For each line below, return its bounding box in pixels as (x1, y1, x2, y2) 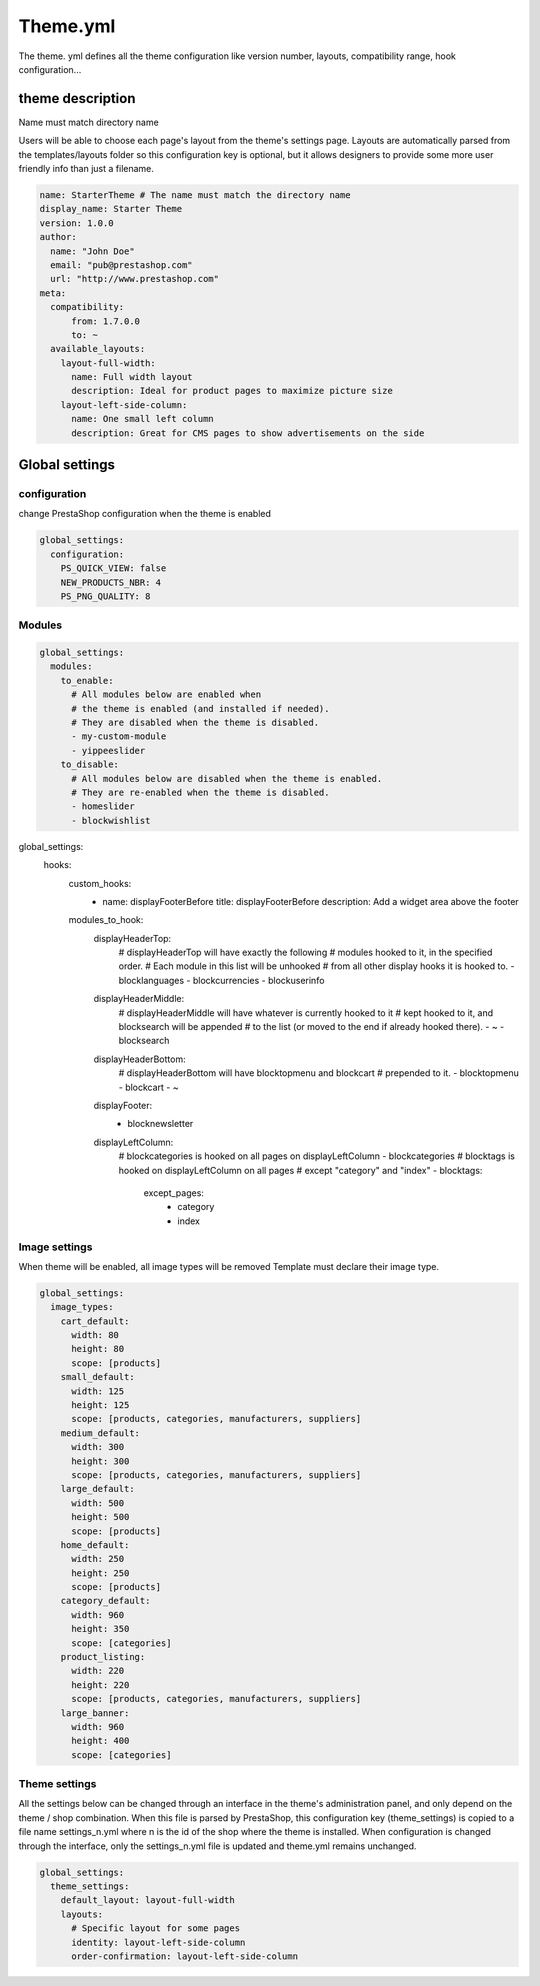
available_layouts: (50, 343, 146, 355)
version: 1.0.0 (39, 217, 114, 229)
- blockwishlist (71, 815, 151, 826)
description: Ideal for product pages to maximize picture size (71, 385, 394, 397)
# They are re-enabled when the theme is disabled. (71, 786, 330, 798)
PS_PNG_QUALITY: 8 (60, 590, 151, 602)
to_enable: (60, 675, 114, 686)
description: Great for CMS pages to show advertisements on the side (71, 427, 425, 439)
